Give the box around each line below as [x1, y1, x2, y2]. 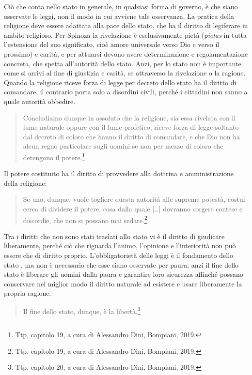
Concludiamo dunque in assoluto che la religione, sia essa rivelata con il [23, 112, 236, 122]
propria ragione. [4, 288, 51, 298]
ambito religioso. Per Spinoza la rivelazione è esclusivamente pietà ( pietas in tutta [4, 30, 247, 40]
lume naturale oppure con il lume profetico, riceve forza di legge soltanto [23, 122, 239, 132]
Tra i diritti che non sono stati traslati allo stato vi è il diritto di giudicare [4, 231, 225, 241]
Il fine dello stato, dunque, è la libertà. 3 [23, 304, 141, 316]
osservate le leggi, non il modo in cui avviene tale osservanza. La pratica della [4, 11, 235, 21]
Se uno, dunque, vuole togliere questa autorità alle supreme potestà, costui [23, 194, 245, 204]
